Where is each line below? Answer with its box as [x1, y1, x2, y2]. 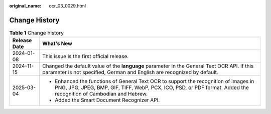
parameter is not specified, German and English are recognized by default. [42, 69, 218, 76]
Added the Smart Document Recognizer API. [55, 96, 160, 103]
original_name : [9, 3, 42, 8]
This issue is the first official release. [42, 53, 129, 60]
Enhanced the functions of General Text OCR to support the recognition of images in [55, 78, 254, 85]
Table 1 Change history [9, 29, 64, 36]
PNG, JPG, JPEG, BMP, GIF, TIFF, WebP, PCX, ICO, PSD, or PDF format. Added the [55, 84, 249, 91]
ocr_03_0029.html [49, 3, 86, 8]
